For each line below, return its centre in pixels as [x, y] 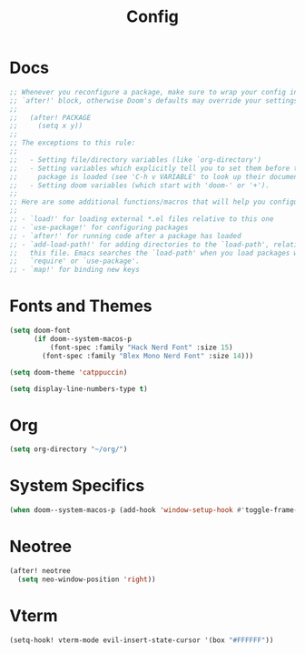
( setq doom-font [40, 331]
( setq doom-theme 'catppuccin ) [69, 372]
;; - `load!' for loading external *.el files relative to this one [142, 219]
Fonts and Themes [81, 306]
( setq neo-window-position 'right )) [87, 579]
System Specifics [77, 486]
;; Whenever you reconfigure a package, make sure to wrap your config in [154, 92]
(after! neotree [40, 570]
